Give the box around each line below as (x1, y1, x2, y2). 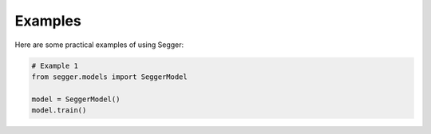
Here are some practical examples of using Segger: (14, 40, 184, 49)
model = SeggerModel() (31, 94, 121, 104)
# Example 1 (31, 61, 79, 70)
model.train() (31, 106, 87, 115)
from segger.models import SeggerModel (31, 72, 188, 81)
